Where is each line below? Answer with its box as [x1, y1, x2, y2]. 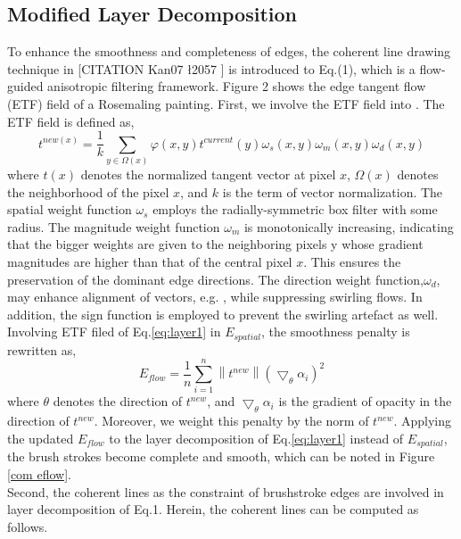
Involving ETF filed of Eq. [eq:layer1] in [7, 322, 221, 341]
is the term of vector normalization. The [222, 182, 443, 201]
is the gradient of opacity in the [278, 392, 452, 410]
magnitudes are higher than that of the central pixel [7, 252, 292, 270]
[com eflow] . [7, 464, 71, 483]
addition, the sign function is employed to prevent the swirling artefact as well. [7, 304, 439, 323]
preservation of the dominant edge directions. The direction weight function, [7, 269, 424, 288]
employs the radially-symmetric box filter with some [152, 200, 438, 219]
